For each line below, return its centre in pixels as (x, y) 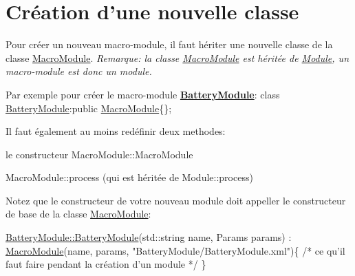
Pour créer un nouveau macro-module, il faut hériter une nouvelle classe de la (169, 44)
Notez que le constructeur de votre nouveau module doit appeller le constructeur (176, 200)
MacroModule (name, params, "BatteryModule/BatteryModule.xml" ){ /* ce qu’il (175, 250)
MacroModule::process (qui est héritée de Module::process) (129, 177)
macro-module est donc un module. (79, 71)
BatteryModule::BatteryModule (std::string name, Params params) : (149, 237)
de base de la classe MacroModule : (78, 214)
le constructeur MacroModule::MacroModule (99, 154)
